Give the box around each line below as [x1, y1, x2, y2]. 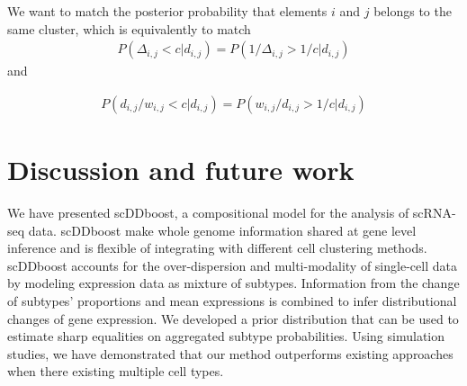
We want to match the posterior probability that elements [7, 2, 328, 20]
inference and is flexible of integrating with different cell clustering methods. [7, 238, 427, 257]
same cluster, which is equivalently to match [7, 19, 251, 38]
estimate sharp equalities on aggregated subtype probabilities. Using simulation [7, 327, 445, 346]
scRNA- [412, 202, 456, 221]
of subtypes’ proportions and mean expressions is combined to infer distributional [7, 291, 457, 310]
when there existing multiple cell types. [7, 362, 224, 381]
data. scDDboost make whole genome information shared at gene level [28, 220, 417, 239]
